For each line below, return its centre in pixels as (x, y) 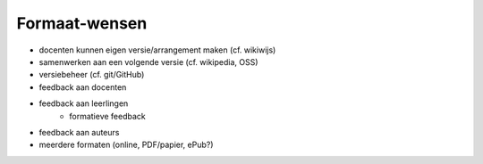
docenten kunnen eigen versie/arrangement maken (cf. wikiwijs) (157, 50)
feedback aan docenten (83, 87)
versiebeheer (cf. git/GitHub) (92, 75)
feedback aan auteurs (79, 132)
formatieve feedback (108, 116)
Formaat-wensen (82, 23)
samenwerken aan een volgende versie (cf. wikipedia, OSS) (148, 61)
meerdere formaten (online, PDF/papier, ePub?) (126, 145)
